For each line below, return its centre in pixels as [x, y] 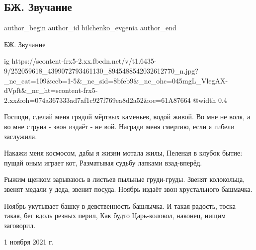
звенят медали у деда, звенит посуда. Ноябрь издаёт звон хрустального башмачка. [128, 189]
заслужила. [21, 136]
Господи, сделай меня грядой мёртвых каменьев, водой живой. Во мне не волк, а [127, 117]
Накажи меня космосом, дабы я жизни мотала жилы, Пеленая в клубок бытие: [123, 153]
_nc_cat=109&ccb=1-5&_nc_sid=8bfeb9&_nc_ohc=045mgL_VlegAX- [116, 80]
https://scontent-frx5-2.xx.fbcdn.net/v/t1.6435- [84, 61]
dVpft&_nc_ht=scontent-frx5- [51, 90]
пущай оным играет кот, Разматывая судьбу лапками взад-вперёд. [103, 162]
